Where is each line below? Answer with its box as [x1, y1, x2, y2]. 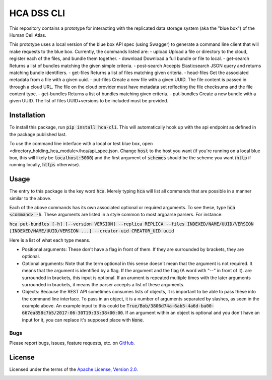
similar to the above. [9, 195, 51, 201]
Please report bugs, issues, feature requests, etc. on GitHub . [9, 340, 135, 346]
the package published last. [9, 131, 67, 137]
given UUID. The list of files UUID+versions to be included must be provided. [9, 98, 169, 104]
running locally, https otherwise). [9, 162, 81, 168]
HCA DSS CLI [9, 8, 65, 19]
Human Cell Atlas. [9, 32, 46, 38]
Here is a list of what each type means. [9, 237, 91, 243]
